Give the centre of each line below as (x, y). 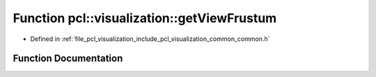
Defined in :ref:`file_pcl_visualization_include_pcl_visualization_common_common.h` (150, 39)
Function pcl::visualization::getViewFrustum (145, 18)
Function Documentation (68, 59)
